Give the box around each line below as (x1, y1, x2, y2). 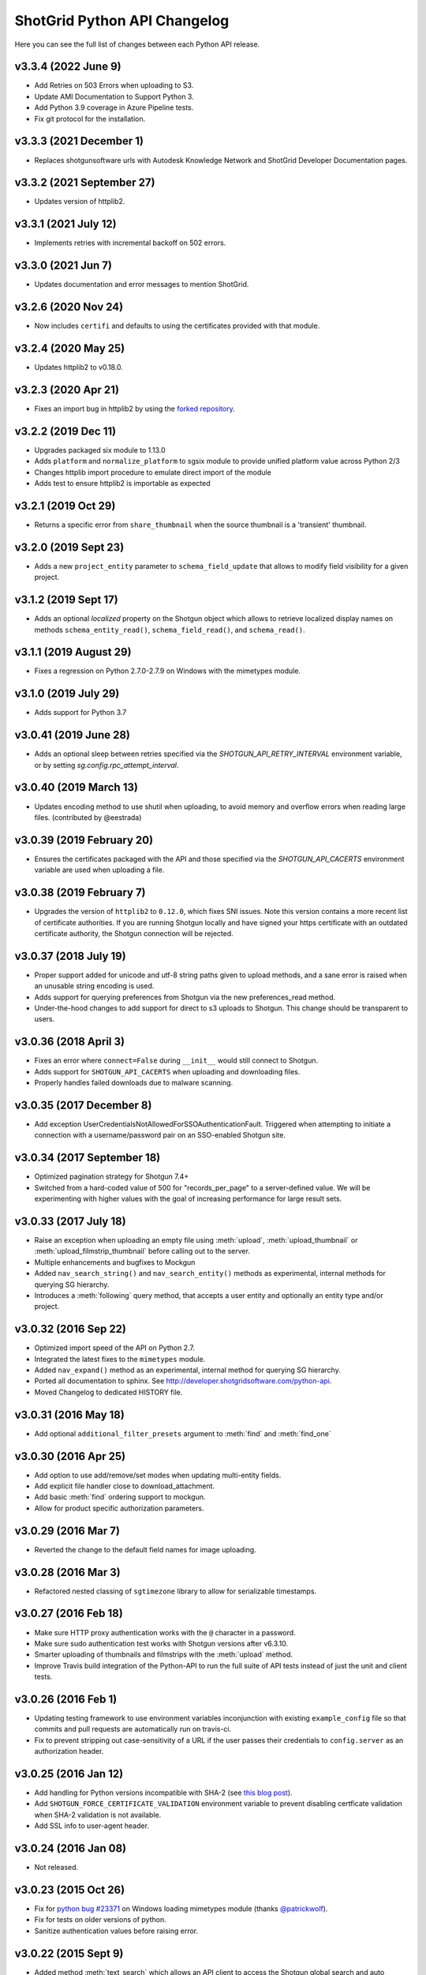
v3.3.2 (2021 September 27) (14, 176, 155, 190)
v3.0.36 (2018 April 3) (14, 1035, 125, 1048)
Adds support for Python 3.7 (34, 708, 127, 717)
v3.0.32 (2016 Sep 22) (14, 1322, 126, 1336)
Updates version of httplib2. (34, 197, 125, 206)
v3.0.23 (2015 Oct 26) (14, 1883, 125, 1896)
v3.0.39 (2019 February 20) (14, 833, 154, 847)
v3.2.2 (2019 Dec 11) (14, 424, 117, 438)
